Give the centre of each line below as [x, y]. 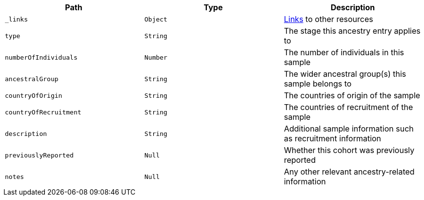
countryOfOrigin [34, 95]
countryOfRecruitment [43, 112]
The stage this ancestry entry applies [352, 31]
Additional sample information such [349, 129]
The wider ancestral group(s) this [345, 74]
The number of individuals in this [344, 52]
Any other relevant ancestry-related [349, 172]
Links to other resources [328, 19]
